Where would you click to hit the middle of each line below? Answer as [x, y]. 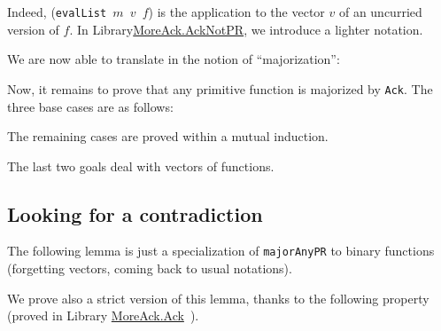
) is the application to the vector [236, 12]
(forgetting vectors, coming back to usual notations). [150, 268]
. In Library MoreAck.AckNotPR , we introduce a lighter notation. [246, 29]
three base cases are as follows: [90, 106]
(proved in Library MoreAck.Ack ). [103, 315]
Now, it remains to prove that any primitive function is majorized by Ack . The [220, 88]
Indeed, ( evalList [57, 12]
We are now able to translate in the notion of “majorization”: [174, 59]
